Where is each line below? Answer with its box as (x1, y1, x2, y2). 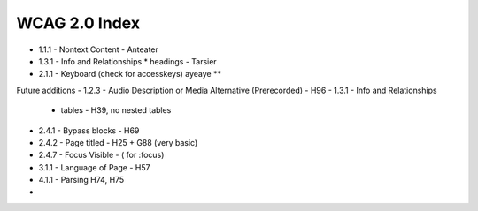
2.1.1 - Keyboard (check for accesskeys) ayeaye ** (38, 69, 221, 79)
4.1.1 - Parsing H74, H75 (38, 175, 125, 185)
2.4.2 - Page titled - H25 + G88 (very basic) (38, 137, 198, 147)
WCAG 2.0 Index (16, 13, 141, 33)
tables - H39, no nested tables (60, 105, 172, 116)
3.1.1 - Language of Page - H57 (38, 162, 150, 172)
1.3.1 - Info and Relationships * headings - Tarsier (38, 56, 217, 66)
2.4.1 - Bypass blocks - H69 (38, 124, 140, 136)
